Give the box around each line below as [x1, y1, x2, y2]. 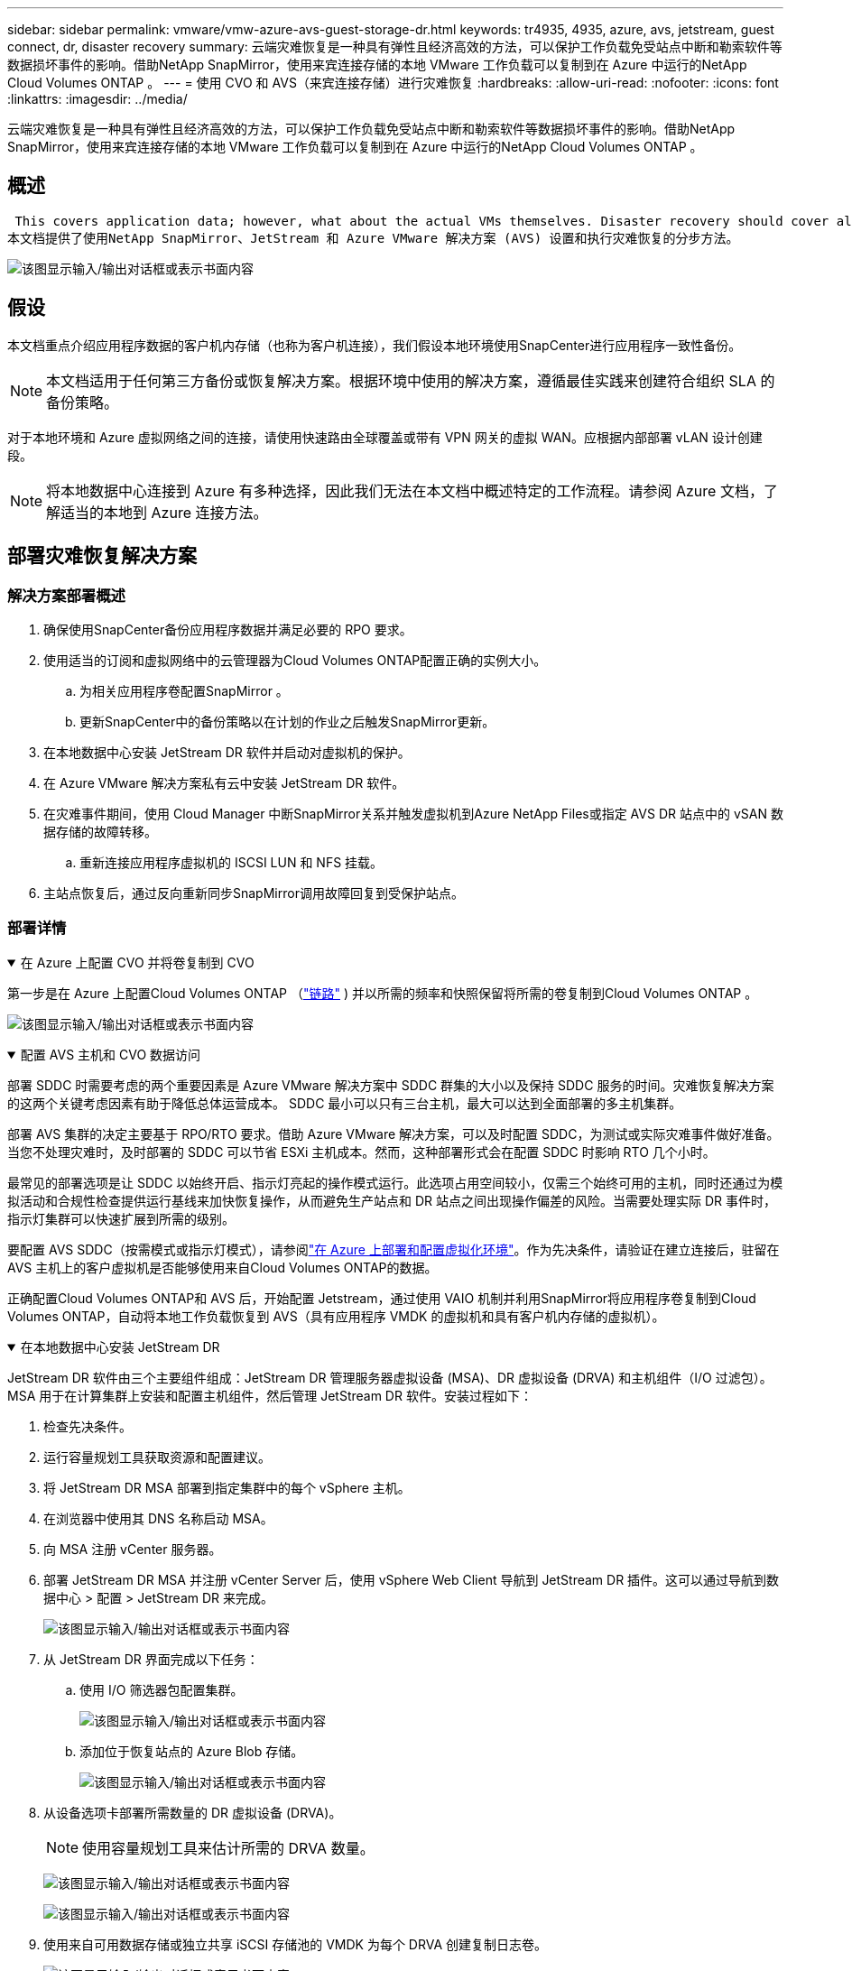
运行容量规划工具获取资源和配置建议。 [43, 1448, 271, 1465]
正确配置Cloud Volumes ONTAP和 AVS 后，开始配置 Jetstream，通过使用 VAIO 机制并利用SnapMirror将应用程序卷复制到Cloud [7, 1290, 756, 1306]
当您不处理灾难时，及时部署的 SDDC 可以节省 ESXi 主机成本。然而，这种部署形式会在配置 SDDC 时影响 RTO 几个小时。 [7, 1143, 716, 1160]
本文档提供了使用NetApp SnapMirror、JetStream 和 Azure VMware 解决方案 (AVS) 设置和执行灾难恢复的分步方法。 [7, 230, 739, 245]
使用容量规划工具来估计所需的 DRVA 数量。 [82, 1838, 375, 1857]
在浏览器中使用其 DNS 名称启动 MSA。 [43, 1510, 273, 1526]
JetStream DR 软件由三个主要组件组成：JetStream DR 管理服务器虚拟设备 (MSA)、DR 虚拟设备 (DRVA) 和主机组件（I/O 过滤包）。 [7, 1369, 773, 1385]
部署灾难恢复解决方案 [7, 544, 197, 568]
